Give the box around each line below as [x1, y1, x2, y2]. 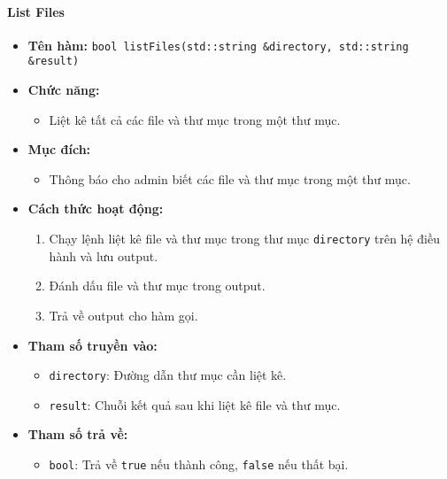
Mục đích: [27, 140, 91, 158]
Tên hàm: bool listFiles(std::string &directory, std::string [27, 35, 409, 54]
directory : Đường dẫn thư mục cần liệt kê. [49, 366, 287, 384]
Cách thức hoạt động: [27, 199, 164, 218]
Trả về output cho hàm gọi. [49, 305, 198, 324]
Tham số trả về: [27, 425, 128, 444]
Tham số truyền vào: [27, 336, 158, 354]
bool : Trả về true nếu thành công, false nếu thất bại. [49, 455, 349, 474]
